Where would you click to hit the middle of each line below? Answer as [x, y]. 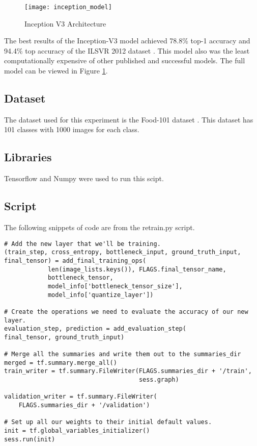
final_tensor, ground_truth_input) [64, 337]
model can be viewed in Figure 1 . [56, 71]
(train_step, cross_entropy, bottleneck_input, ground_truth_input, [123, 252]
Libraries [28, 157]
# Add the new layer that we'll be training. [82, 244]
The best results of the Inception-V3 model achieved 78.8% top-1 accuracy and [127, 41]
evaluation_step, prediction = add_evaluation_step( [95, 329]
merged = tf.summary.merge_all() [61, 363]
